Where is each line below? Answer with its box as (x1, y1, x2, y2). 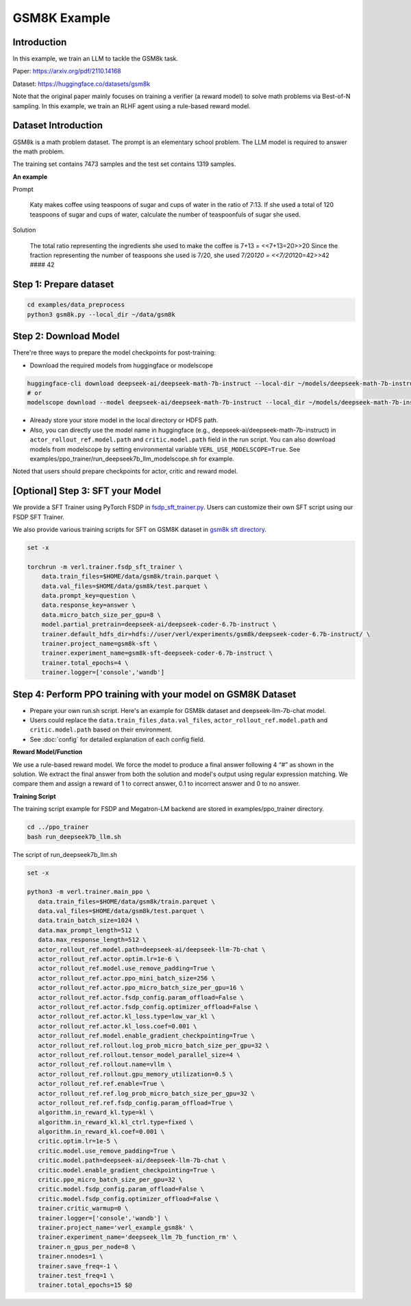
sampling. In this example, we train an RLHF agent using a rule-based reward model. (12, 101, 251, 110)
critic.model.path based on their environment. (29, 725, 173, 734)
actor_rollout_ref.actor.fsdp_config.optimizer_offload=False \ (38, 1003, 259, 1011)
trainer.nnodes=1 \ (38, 1253, 103, 1261)
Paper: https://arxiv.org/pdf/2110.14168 (12, 67, 121, 75)
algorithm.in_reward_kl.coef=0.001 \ (38, 1128, 164, 1136)
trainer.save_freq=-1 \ (38, 1262, 118, 1270)
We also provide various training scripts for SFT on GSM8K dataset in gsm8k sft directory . (12, 525, 267, 534)
